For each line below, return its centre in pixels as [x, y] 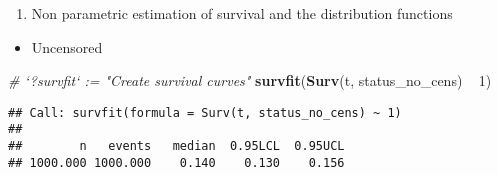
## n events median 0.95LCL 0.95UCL [176, 146]
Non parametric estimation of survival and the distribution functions [242, 13]
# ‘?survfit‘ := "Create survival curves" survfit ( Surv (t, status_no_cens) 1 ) [250, 80]
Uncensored [67, 46]
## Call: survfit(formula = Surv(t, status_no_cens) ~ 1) [205, 112]
